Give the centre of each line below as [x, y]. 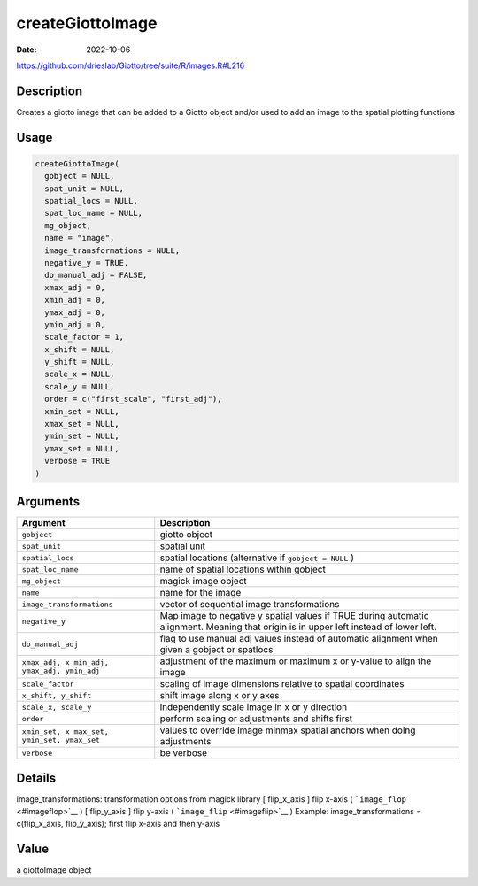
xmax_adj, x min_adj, [66, 663]
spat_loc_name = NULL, [94, 213]
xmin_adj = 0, [75, 300]
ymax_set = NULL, [82, 448]
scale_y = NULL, [80, 386]
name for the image [200, 593]
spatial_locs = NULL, [92, 201]
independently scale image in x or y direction [254, 707]
